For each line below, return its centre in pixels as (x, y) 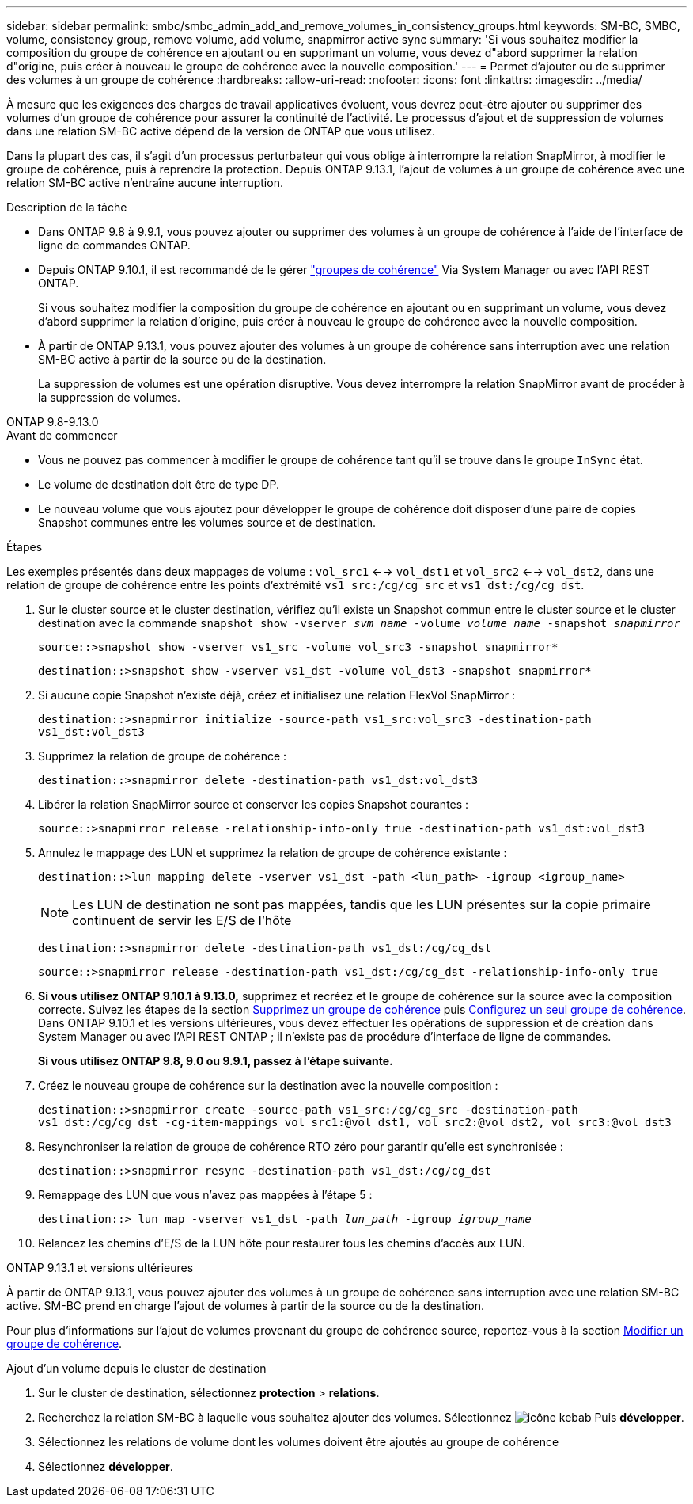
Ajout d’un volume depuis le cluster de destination (136, 1368)
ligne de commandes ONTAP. (114, 245)
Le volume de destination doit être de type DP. (159, 484)
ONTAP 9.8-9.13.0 (53, 422)
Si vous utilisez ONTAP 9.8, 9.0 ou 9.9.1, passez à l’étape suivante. (216, 1061)
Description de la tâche (67, 207)
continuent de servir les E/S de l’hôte (182, 920)
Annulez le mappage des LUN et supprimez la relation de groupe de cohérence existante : (273, 853)
